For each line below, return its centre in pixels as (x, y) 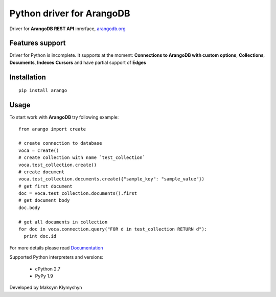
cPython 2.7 (48, 269)
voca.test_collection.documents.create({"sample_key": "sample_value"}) (111, 179)
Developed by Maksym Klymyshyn (46, 288)
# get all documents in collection (63, 222)
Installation (28, 77)
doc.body (29, 208)
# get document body (44, 200)
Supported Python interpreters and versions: (56, 257)
